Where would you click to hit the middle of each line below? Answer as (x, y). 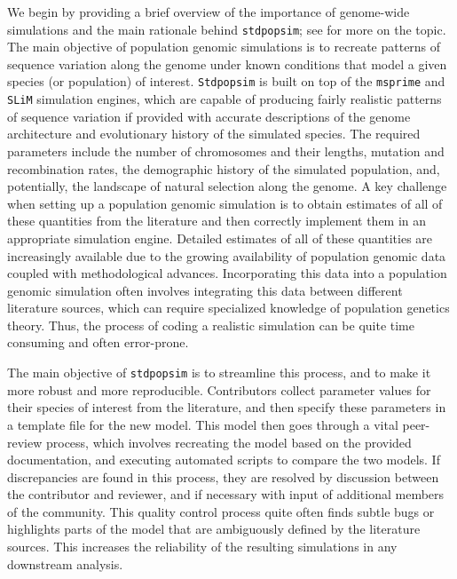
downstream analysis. (65, 563)
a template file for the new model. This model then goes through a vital (203, 424)
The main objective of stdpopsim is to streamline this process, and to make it (219, 373)
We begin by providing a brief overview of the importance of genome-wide (209, 12)
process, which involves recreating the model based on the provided (228, 442)
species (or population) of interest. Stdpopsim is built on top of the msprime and (226, 81)
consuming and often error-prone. (98, 342)
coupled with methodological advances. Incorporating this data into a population (227, 273)
